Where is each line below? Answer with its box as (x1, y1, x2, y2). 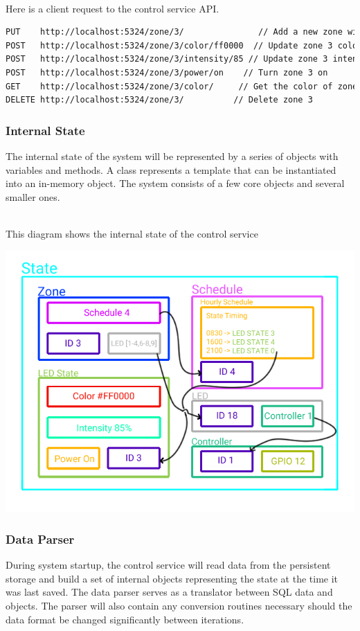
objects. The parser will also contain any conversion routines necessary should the (6, 598, 352, 612)
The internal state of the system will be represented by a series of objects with (6, 148, 339, 163)
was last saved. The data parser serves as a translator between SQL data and (6, 585, 333, 599)
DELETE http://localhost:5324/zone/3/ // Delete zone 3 (6, 95, 313, 105)
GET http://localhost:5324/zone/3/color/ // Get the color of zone (6, 81, 358, 91)
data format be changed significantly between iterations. (6, 612, 244, 626)
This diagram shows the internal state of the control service (6, 226, 258, 240)
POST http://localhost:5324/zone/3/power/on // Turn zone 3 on (6, 67, 328, 78)
